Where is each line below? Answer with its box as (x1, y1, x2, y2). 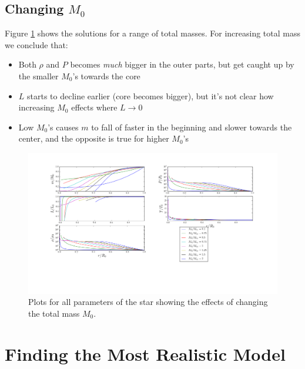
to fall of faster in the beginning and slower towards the (91, 120, 292, 133)
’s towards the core (72, 69, 140, 82)
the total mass (28, 307, 80, 319)
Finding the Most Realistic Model (5, 341, 286, 365)
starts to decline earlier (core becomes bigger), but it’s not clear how (27, 89, 274, 102)
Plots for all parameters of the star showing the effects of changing (28, 296, 268, 308)
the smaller (18, 69, 59, 82)
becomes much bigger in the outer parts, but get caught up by (70, 58, 294, 71)
